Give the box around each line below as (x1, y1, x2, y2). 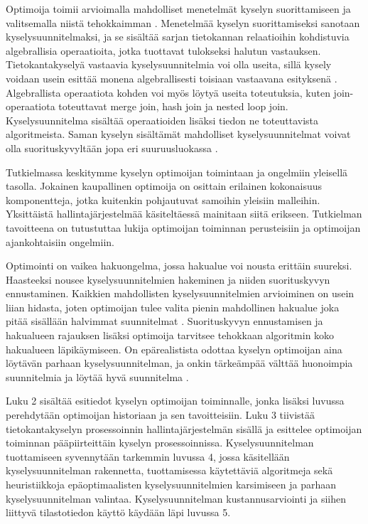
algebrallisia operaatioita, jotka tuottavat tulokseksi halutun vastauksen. (6, 43, 321, 58)
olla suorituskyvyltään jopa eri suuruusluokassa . (6, 140, 218, 155)
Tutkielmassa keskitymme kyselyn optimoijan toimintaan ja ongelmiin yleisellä (6, 164, 348, 179)
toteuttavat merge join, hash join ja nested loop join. (58, 99, 288, 114)
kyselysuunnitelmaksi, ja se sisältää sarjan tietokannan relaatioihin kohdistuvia (6, 29, 350, 44)
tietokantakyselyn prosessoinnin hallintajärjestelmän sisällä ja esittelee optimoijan (6, 421, 362, 436)
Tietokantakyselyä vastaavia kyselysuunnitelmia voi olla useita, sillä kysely (6, 57, 332, 72)
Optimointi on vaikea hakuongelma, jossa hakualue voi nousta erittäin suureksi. (6, 258, 352, 273)
